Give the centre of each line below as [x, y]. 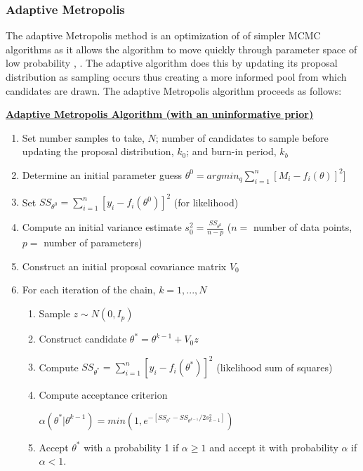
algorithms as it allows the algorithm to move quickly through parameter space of [181, 49]
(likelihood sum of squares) [275, 367]
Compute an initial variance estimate [102, 227]
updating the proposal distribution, [98, 151]
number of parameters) [93, 243]
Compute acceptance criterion [103, 395]
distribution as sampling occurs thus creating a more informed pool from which [176, 77]
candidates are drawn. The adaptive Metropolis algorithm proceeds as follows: [174, 90]
